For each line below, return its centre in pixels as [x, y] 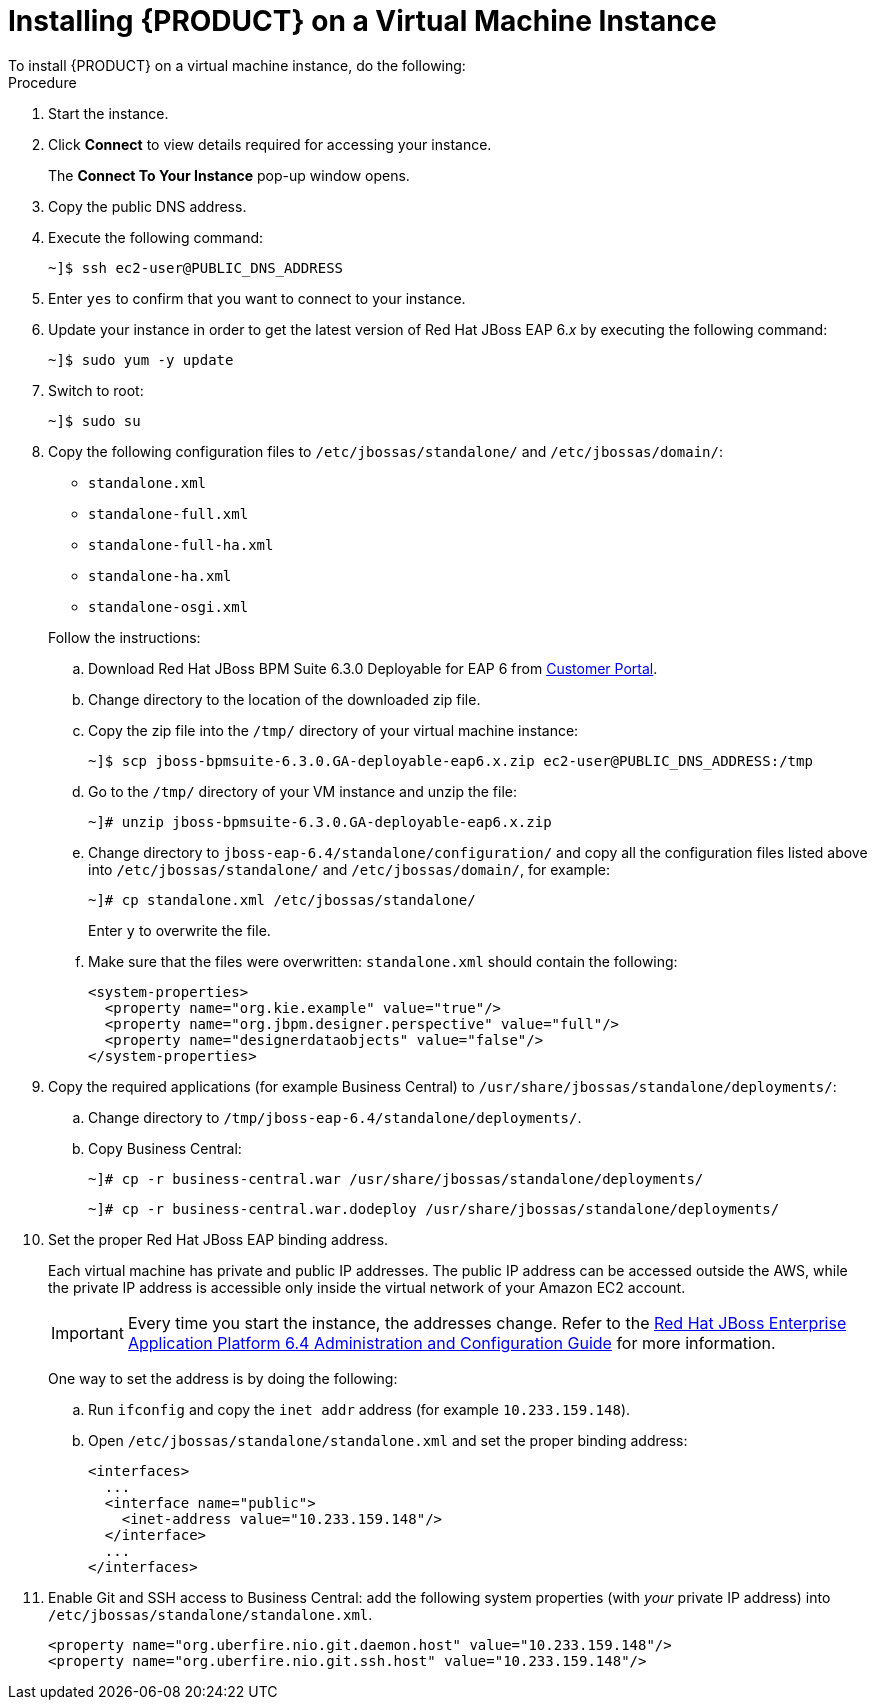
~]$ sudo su [94, 420]
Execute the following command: [156, 237]
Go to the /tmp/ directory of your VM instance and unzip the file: [303, 791]
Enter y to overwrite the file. [179, 930]
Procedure [42, 82]
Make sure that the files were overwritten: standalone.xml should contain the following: [383, 961]
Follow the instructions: [124, 637]
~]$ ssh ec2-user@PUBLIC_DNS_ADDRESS [196, 267]
